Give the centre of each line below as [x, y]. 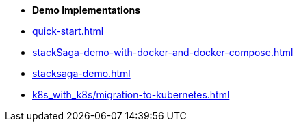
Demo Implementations [87, 10]
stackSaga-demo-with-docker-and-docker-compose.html [163, 52]
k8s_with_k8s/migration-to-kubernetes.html [131, 95]
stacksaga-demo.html [81, 73]
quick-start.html [68, 31]
